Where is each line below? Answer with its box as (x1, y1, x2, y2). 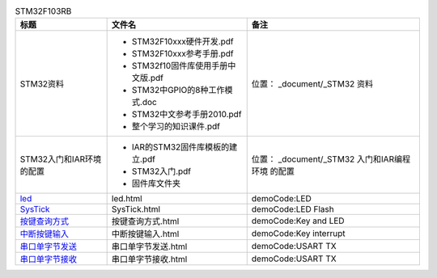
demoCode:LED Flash (251, 204, 335, 215)
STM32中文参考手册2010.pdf (131, 109, 242, 120)
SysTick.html (111, 204, 161, 215)
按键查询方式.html (111, 216, 180, 227)
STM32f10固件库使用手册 (131, 61, 228, 72)
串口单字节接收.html (111, 254, 188, 265)
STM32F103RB (15, 6, 72, 17)
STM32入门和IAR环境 (19, 154, 101, 165)
